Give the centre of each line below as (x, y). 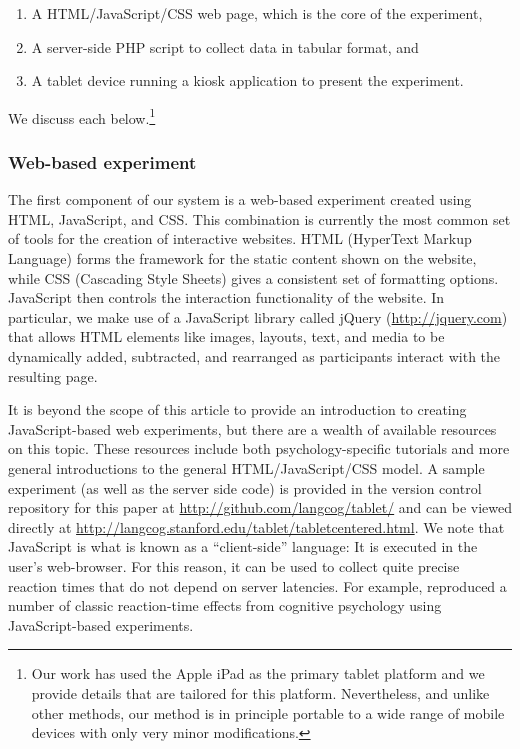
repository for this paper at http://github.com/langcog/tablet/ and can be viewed (260, 507)
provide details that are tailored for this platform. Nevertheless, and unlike (260, 692)
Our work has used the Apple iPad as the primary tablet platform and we (258, 673)
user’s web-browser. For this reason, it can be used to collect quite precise (234, 565)
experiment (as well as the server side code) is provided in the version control (245, 487)
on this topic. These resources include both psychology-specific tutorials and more (259, 448)
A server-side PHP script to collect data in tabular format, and (225, 46)
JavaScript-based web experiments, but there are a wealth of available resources (252, 428)
